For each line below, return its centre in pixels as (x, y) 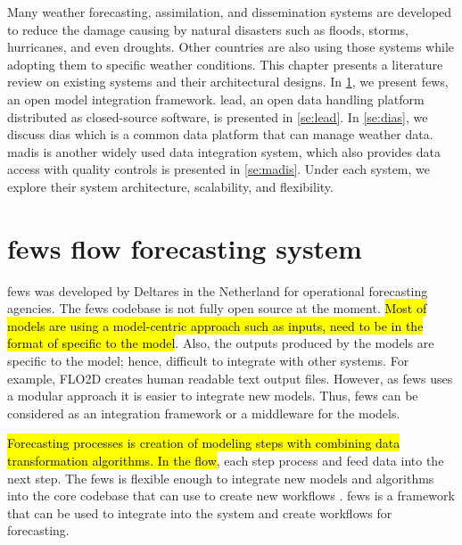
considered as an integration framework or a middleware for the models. (204, 413)
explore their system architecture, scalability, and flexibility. (170, 186)
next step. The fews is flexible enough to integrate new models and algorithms (221, 478)
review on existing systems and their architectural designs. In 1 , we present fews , (228, 82)
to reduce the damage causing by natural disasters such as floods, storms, (208, 29)
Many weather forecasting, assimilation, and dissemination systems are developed (230, 12)
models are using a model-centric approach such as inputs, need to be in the (215, 325)
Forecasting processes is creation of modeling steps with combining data (204, 443)
